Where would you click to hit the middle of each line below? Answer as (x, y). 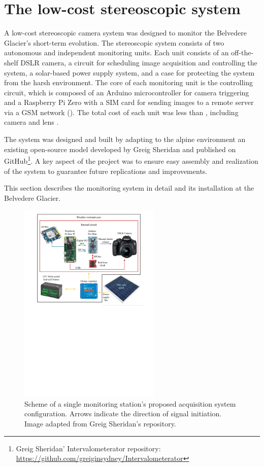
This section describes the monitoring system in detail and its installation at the (129, 188)
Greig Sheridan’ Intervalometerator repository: (88, 448)
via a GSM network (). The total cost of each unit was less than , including (121, 112)
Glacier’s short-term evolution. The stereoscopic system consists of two (114, 42)
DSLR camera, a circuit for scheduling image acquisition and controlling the (139, 62)
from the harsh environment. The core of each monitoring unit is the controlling (129, 82)
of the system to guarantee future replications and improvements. (106, 171)
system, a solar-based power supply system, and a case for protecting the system (129, 72)
